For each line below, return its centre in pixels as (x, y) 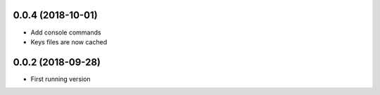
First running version (61, 79)
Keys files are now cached (69, 42)
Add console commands (66, 32)
